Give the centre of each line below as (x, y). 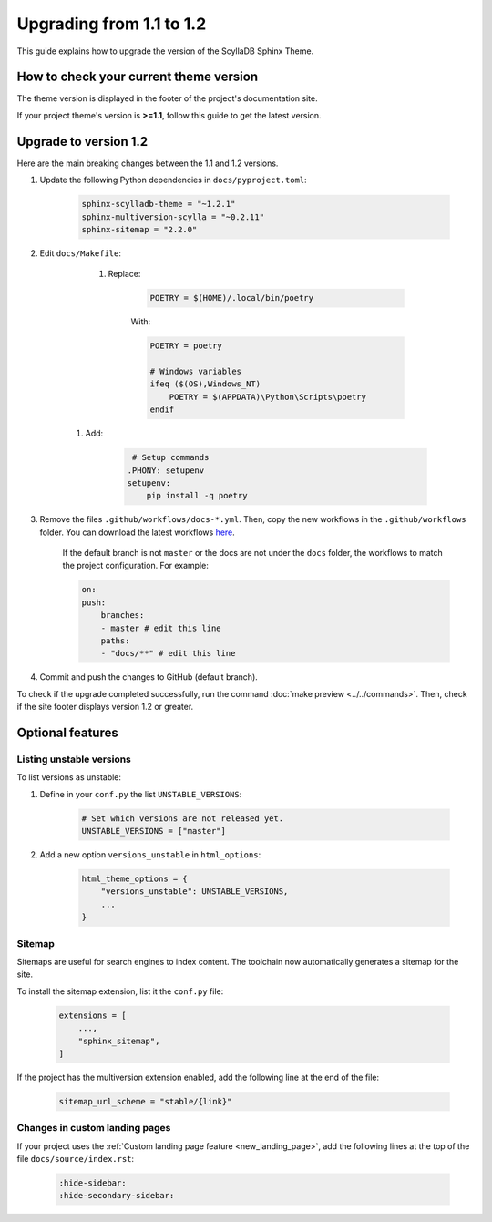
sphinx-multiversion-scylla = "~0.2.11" (173, 217)
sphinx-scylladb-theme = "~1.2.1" (159, 204)
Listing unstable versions (74, 759)
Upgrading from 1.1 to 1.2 (112, 24)
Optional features (67, 733)
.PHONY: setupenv (166, 470)
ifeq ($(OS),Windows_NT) (205, 384)
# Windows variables (195, 372)
